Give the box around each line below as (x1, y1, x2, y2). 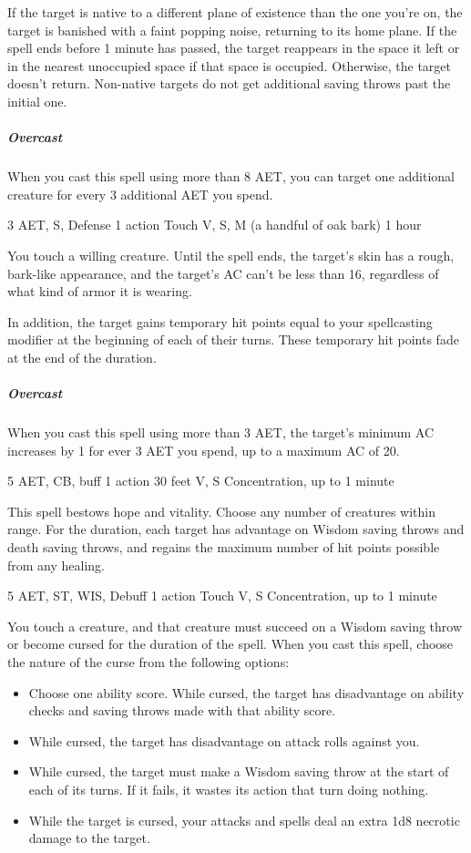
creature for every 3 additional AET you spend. (7, 184, 273, 203)
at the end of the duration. (7, 347, 157, 366)
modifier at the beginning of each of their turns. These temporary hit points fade (7, 330, 459, 349)
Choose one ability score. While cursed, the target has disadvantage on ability (28, 683, 465, 702)
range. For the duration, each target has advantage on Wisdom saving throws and (7, 519, 465, 539)
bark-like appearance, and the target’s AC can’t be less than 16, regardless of (7, 263, 439, 283)
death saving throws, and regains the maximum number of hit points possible (7, 538, 440, 556)
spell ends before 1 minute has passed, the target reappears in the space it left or (7, 38, 460, 57)
